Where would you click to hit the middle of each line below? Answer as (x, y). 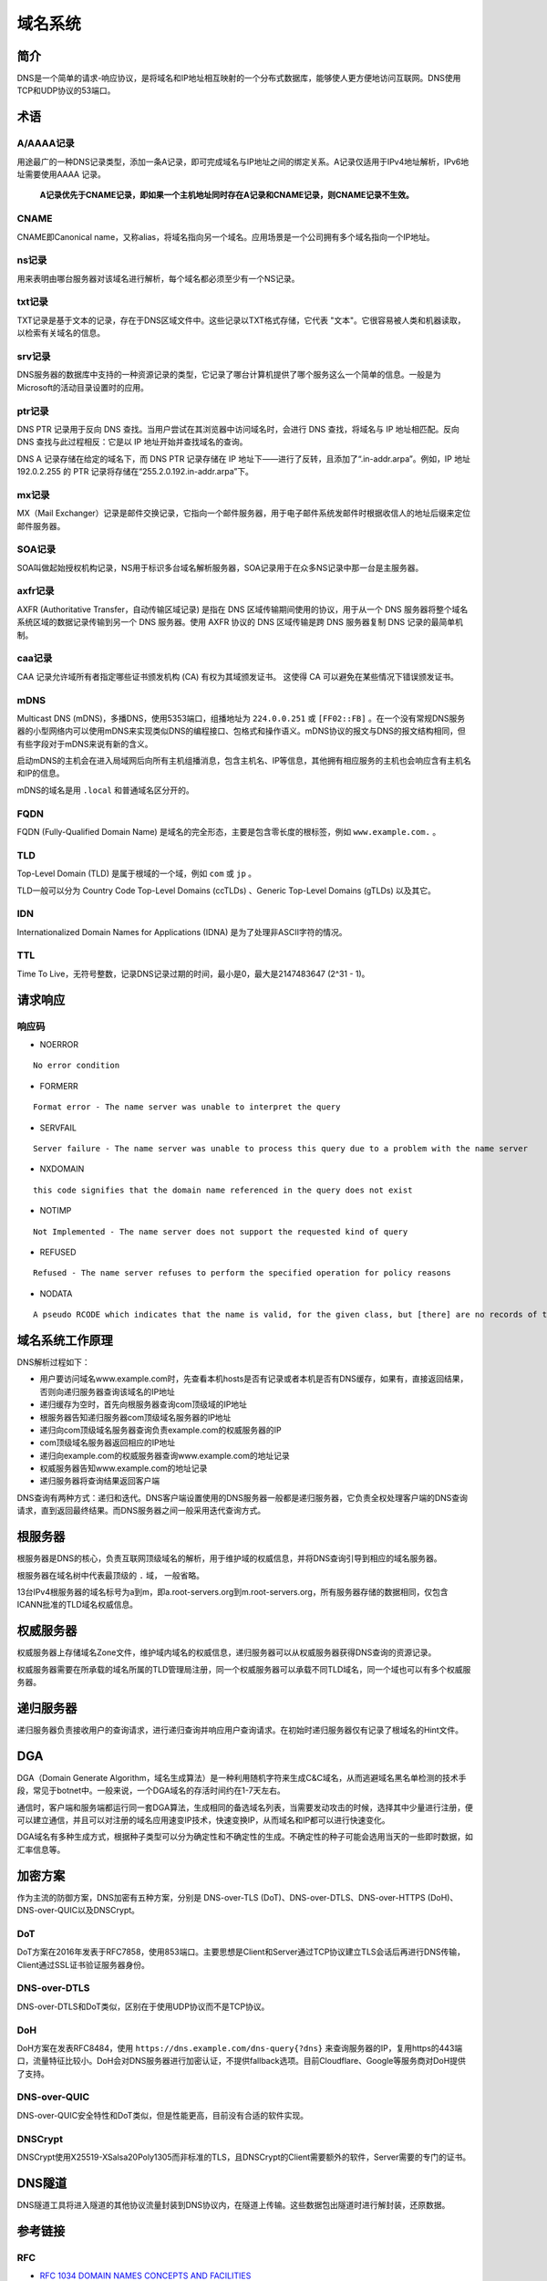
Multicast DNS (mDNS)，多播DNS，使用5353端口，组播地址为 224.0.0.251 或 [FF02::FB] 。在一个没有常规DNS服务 (241, 718)
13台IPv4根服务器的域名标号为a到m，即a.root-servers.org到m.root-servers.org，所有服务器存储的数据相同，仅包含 (232, 1591)
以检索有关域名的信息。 (61, 333)
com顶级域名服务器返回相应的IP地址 (108, 1443)
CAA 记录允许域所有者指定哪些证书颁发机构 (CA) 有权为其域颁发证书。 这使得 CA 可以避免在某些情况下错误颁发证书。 (238, 676)
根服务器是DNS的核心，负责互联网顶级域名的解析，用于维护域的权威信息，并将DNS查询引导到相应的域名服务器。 (229, 1558)
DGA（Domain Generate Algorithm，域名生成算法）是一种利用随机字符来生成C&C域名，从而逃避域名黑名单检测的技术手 (242, 1777)
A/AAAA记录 (46, 143)
